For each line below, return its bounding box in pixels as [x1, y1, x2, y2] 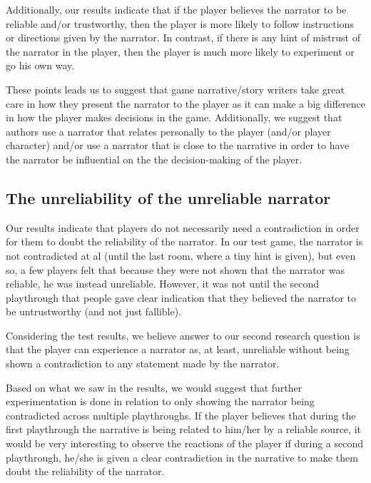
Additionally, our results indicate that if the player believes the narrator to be [6, 2, 347, 16]
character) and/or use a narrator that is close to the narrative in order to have [6, 138, 350, 153]
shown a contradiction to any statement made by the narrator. [6, 356, 280, 371]
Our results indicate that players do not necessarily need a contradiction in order [6, 220, 360, 235]
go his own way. [6, 58, 75, 73]
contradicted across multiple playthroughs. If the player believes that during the [6, 407, 356, 422]
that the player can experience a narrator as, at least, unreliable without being [6, 342, 350, 357]
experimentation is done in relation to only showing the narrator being [6, 394, 315, 409]
